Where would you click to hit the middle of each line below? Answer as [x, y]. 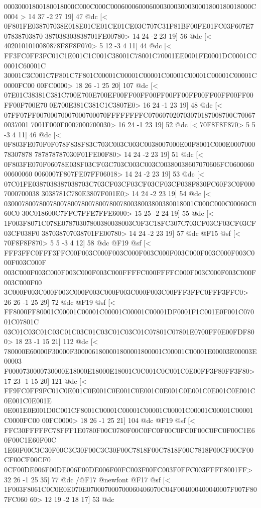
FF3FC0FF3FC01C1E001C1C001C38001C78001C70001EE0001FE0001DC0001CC [130, 55]
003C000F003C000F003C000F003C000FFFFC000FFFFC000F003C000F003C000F [130, 272]
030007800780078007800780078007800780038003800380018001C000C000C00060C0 [130, 203]
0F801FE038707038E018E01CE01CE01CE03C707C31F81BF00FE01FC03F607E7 [129, 26]
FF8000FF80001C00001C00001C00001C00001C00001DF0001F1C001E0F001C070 [129, 312]
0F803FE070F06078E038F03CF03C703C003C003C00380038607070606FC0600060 [129, 164]
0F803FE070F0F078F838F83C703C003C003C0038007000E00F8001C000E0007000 [130, 144]
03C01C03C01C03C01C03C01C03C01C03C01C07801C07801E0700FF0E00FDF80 [129, 331]
